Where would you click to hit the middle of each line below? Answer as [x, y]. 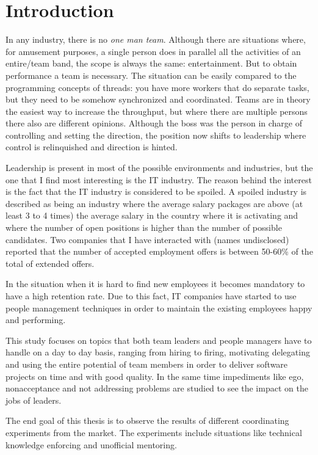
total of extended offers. [50, 263]
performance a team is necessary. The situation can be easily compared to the [151, 75]
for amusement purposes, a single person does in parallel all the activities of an [153, 51]
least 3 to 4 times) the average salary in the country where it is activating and [152, 215]
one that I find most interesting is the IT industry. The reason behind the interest [159, 179]
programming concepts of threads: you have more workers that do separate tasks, [157, 87]
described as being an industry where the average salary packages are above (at [154, 203]
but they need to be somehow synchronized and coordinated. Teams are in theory [158, 99]
